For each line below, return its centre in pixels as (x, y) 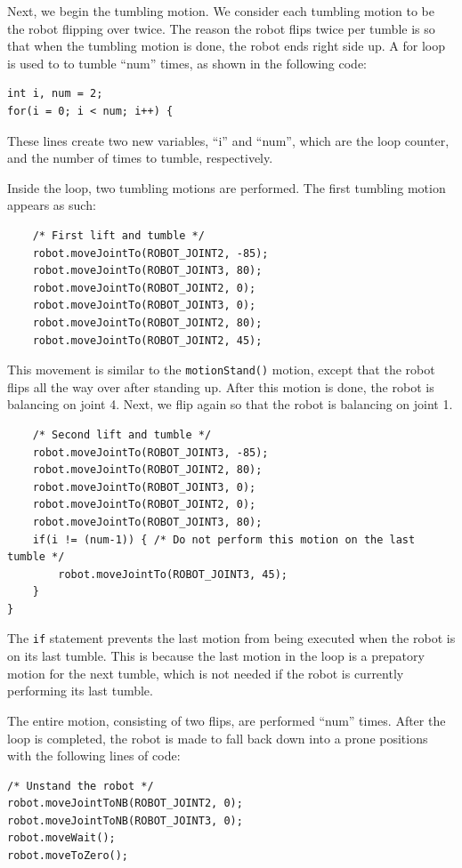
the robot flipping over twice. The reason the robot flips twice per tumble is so (221, 28)
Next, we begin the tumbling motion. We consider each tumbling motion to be (221, 11)
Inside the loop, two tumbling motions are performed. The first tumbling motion (227, 187)
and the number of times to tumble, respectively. (140, 158)
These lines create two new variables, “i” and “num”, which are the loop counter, (228, 140)
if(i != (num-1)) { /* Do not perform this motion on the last (224, 539)
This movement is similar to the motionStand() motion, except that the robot (221, 370)
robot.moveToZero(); (68, 856)
